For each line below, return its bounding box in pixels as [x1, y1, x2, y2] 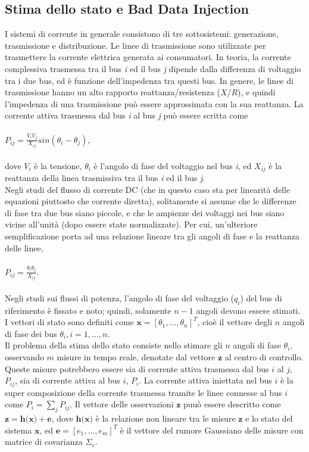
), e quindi [238, 86, 276, 98]
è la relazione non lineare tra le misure [95, 412, 236, 424]
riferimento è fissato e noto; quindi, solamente [5, 304, 171, 316]
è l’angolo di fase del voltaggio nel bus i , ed [93, 159, 252, 172]
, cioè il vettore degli [197, 316, 273, 328]
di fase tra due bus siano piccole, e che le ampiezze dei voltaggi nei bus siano [5, 206, 285, 219]
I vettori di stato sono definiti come [5, 316, 134, 328]
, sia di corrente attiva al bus [15, 374, 120, 386]
